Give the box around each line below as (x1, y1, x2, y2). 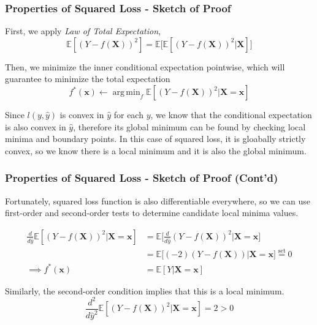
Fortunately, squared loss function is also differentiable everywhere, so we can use (5, 194, 310, 207)
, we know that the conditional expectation (150, 108, 312, 121)
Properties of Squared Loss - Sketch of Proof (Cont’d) (5, 170, 278, 185)
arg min (112, 88, 140, 97)
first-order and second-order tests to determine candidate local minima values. (5, 206, 299, 219)
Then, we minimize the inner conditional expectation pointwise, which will (5, 60, 285, 73)
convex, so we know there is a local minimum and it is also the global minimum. (5, 144, 307, 157)
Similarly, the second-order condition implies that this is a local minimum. (5, 284, 285, 297)
